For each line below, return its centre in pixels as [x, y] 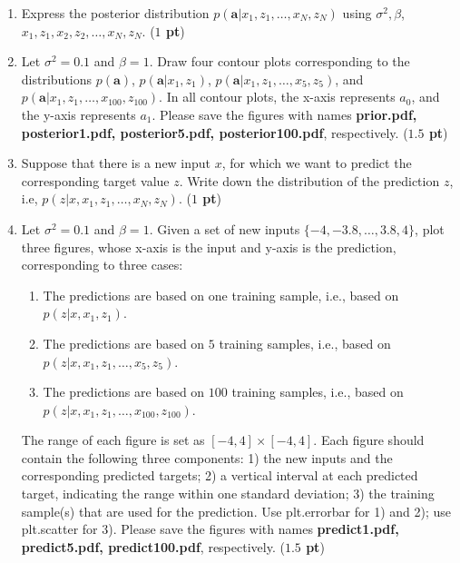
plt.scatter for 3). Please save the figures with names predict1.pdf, [210, 529]
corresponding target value [95, 180]
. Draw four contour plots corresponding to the [279, 61]
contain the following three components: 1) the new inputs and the [207, 457]
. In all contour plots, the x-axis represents [277, 97]
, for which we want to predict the [317, 163]
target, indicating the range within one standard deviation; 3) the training [228, 494]
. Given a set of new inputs [225, 228]
